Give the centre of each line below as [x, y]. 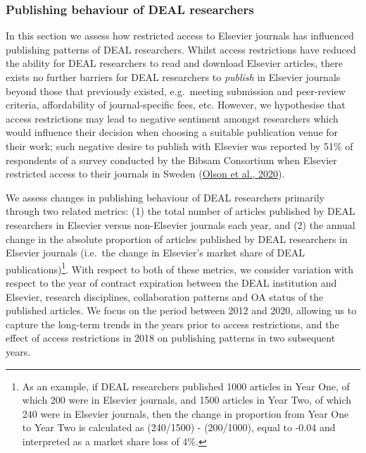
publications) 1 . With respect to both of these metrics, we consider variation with [180, 268]
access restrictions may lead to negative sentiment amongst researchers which [172, 118]
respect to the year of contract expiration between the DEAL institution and [171, 282]
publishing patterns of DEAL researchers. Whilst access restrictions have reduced [181, 49]
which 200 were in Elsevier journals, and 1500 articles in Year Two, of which [187, 400]
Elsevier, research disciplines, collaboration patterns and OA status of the [165, 296]
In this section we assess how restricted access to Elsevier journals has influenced [180, 36]
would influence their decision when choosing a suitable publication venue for [172, 132]
